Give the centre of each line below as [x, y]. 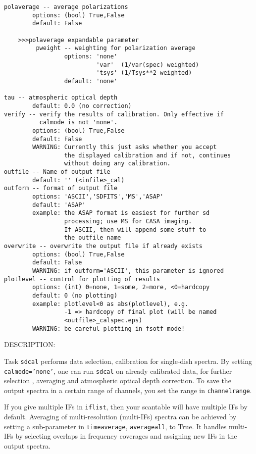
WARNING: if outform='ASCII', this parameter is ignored [128, 271]
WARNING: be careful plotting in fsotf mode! [109, 328]
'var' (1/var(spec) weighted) [148, 65]
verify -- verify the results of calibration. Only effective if [114, 114]
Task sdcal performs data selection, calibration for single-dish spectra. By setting [128, 361]
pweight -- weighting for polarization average [116, 48]
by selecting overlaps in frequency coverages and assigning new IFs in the [126, 436]
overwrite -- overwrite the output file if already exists [103, 246]
